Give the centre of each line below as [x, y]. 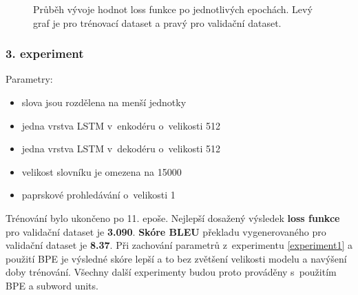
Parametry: [29, 79]
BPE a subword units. [52, 285]
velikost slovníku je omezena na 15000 [102, 171]
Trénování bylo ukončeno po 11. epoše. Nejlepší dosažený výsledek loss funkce [173, 217]
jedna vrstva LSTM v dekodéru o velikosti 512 [121, 149]
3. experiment [45, 53]
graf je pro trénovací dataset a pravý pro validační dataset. [157, 22]
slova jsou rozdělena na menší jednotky [104, 102]
